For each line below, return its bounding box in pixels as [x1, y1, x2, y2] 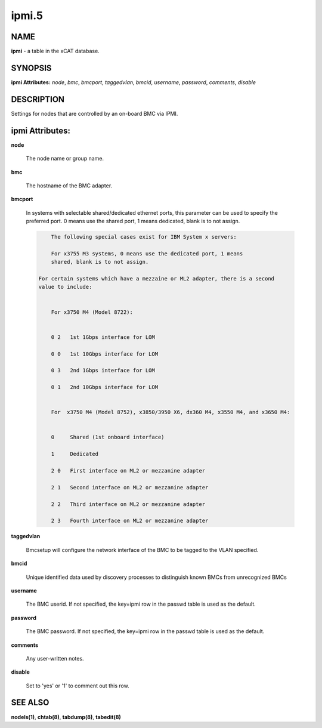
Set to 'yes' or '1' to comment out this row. [26, 682, 129, 689]
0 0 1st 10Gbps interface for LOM [51, 350, 158, 357]
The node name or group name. [26, 155, 104, 162]
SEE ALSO [11, 698, 49, 708]
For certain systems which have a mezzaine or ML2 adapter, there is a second [38, 275, 274, 282]
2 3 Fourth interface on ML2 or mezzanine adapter [51, 517, 209, 525]
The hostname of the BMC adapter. [26, 182, 113, 189]
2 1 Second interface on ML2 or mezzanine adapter [51, 484, 209, 491]
